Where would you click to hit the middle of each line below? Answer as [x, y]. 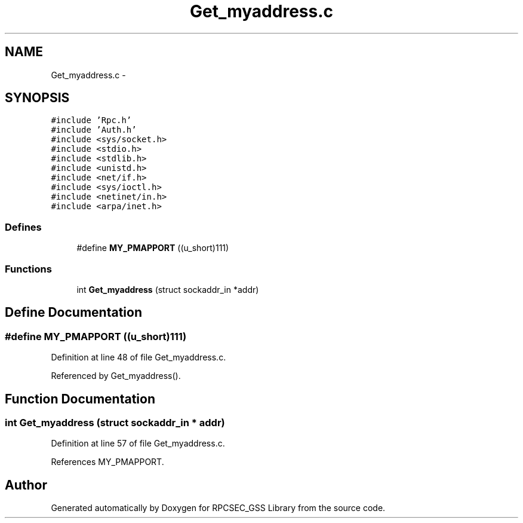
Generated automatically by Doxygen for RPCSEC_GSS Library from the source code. [218, 508]
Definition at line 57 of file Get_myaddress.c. [138, 444]
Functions [28, 269]
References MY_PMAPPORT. [107, 462]
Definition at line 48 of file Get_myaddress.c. [139, 357]
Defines [23, 227]
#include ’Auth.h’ [94, 130]
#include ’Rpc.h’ [91, 120]
